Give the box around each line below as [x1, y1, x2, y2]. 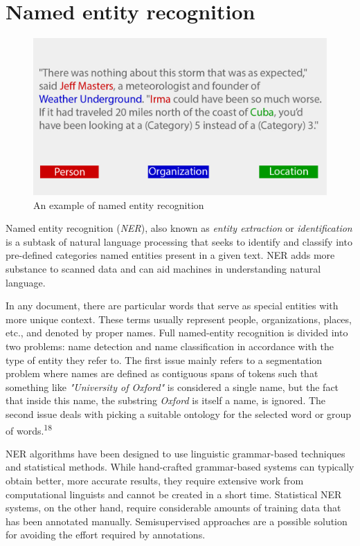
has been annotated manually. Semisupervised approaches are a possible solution [6, 513, 348, 528]
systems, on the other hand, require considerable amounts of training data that [6, 500, 341, 515]
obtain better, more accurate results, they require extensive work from [6, 473, 304, 487]
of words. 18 [6, 421, 53, 437]
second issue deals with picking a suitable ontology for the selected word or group [6, 406, 352, 421]
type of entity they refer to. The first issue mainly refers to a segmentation [6, 352, 323, 367]
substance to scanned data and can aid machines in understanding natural [6, 262, 321, 275]
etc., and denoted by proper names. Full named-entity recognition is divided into [6, 325, 348, 340]
